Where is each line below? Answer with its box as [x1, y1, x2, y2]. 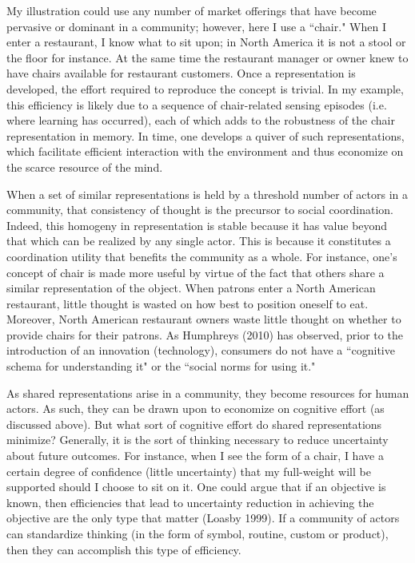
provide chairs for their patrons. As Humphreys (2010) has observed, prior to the [6, 326, 403, 343]
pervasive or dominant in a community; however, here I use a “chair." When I [6, 18, 386, 34]
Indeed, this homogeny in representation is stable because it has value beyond [6, 216, 388, 233]
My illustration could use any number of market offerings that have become [6, 2, 377, 18]
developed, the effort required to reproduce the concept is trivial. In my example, [6, 80, 404, 97]
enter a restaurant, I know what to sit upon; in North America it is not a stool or [6, 34, 406, 50]
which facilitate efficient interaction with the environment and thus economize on [6, 143, 404, 160]
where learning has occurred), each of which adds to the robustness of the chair [6, 112, 395, 129]
